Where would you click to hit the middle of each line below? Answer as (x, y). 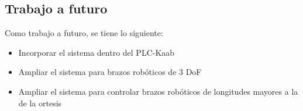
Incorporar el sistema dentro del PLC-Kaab (97, 52)
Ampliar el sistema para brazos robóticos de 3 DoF (110, 72)
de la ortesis (40, 103)
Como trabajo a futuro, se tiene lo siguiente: (84, 33)
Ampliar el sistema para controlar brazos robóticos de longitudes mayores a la (158, 91)
